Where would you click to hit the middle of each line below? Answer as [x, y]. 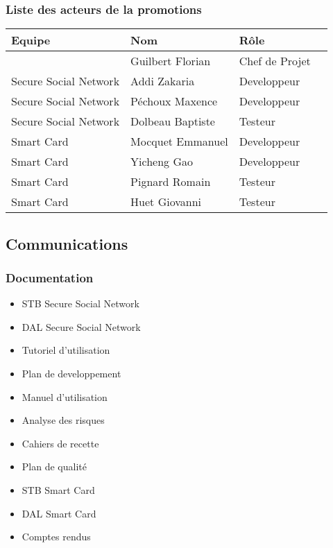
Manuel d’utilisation [65, 396]
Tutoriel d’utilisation [66, 350]
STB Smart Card [58, 489]
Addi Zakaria [163, 81]
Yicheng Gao [162, 162]
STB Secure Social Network [80, 303]
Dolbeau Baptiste [173, 121]
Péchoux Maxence [174, 101]
